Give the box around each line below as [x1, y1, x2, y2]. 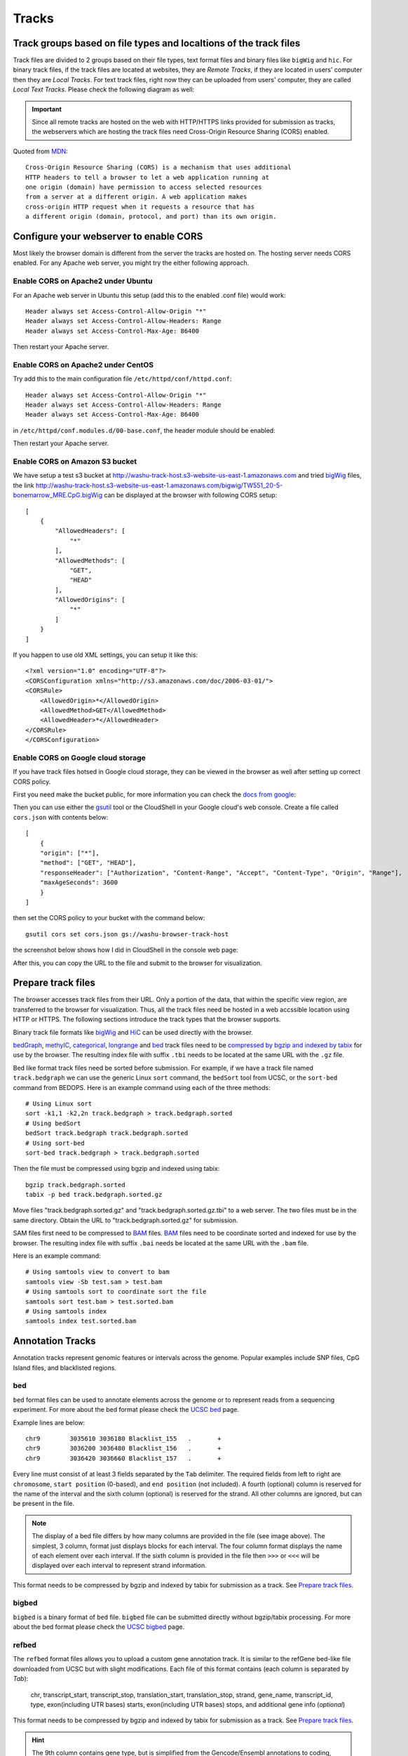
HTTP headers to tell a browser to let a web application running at [25, 173, 270, 181]
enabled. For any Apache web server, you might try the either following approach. [13, 258, 249, 267]
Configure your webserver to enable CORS [13, 230, 203, 242]
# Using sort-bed [25, 1139, 85, 1147]
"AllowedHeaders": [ [55, 527, 125, 535]
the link [13, 481, 34, 490]
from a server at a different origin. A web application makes [25, 193, 247, 201]
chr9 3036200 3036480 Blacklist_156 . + [25, 1444, 222, 1453]
